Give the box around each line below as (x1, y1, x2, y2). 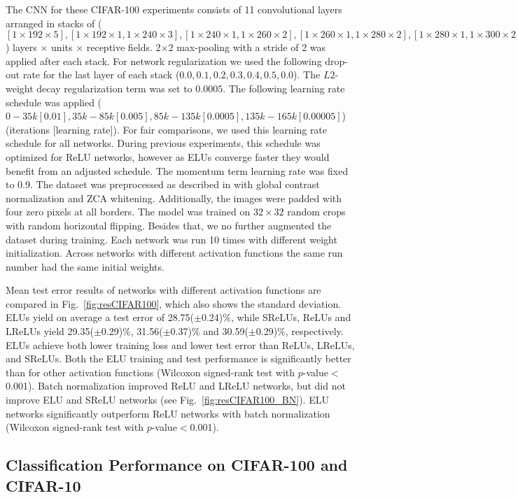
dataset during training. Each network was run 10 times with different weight (6, 232, 337, 246)
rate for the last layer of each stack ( (22, 67, 180, 82)
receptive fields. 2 (86, 40, 161, 55)
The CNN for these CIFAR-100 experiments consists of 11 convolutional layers (6, 2, 342, 16)
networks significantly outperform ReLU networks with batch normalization (6, 406, 330, 420)
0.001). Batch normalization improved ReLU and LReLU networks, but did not (6, 378, 346, 393)
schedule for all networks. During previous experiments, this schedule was (6, 136, 321, 150)
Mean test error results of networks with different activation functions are (6, 283, 321, 297)
